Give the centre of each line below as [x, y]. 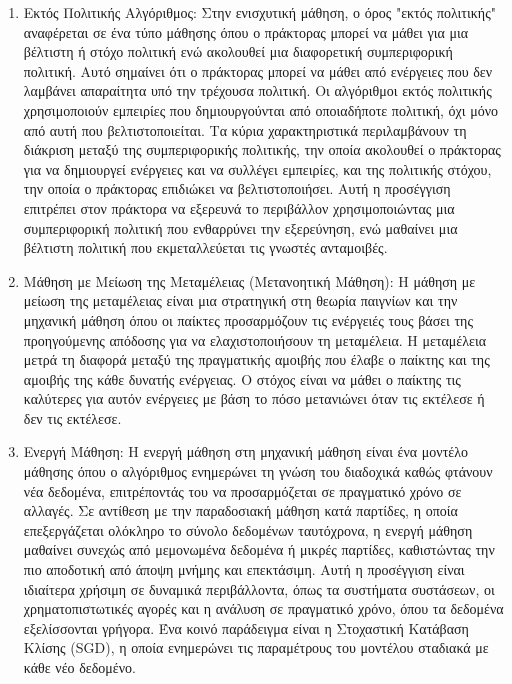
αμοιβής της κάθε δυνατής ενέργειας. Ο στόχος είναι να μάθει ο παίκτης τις [242, 378]
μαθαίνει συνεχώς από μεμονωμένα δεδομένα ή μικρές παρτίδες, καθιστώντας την [259, 549]
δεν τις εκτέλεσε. [72, 417]
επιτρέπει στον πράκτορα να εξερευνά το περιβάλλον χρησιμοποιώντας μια [239, 207]
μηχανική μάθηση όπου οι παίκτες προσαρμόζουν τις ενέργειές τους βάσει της [248, 319]
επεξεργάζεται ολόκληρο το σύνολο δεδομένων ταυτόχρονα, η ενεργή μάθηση [248, 529]
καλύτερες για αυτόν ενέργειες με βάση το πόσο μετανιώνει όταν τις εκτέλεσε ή [254, 398]
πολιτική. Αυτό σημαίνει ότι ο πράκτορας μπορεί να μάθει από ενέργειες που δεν [258, 70]
